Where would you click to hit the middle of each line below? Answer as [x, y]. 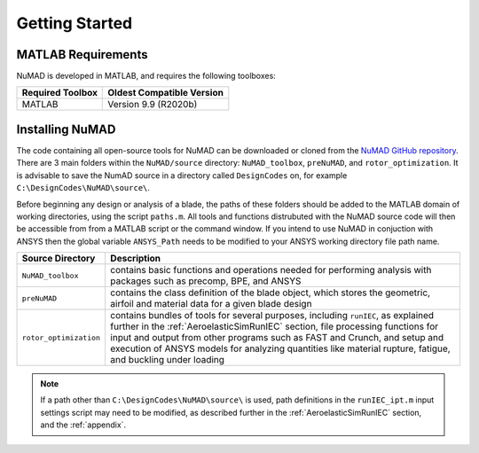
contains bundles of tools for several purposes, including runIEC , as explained [272, 316]
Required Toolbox [59, 93]
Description [136, 259]
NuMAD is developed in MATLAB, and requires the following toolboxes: [146, 76]
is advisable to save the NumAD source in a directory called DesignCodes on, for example [182, 175]
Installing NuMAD [66, 129]
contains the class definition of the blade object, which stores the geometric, [270, 293]
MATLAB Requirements [82, 55]
